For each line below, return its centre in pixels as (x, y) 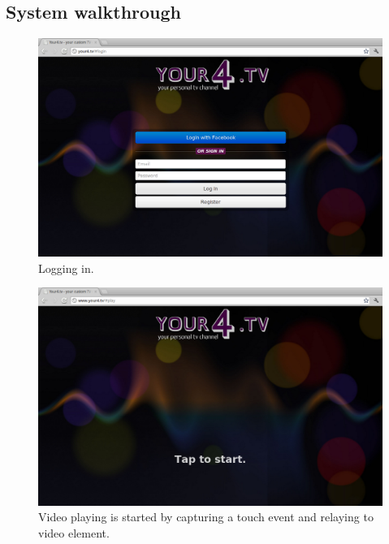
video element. (74, 533)
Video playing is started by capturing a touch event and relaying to (206, 517)
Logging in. (66, 268)
